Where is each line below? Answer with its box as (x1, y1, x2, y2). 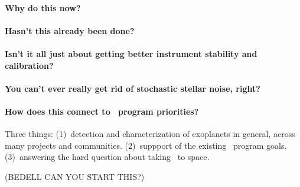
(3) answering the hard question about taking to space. (5, 151, 210, 163)
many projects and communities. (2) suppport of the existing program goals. (5, 139, 287, 151)
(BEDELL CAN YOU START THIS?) (5, 170, 145, 182)
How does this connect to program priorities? (5, 105, 199, 117)
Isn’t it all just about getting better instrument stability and (5, 47, 257, 59)
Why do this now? (5, 1, 81, 14)
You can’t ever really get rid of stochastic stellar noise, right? (5, 82, 260, 94)
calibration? (5, 59, 54, 71)
